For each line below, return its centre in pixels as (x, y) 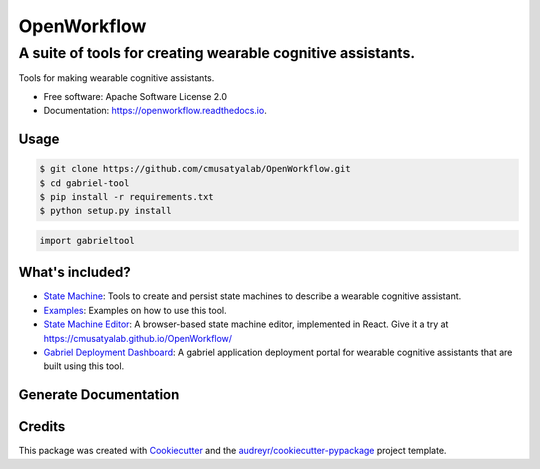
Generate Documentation (99, 395)
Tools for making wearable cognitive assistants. (116, 78)
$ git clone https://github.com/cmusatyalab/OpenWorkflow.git (195, 169)
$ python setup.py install (105, 211)
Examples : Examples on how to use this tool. (135, 310)
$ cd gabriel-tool (84, 183)
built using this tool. (84, 366)
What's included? (75, 272)
